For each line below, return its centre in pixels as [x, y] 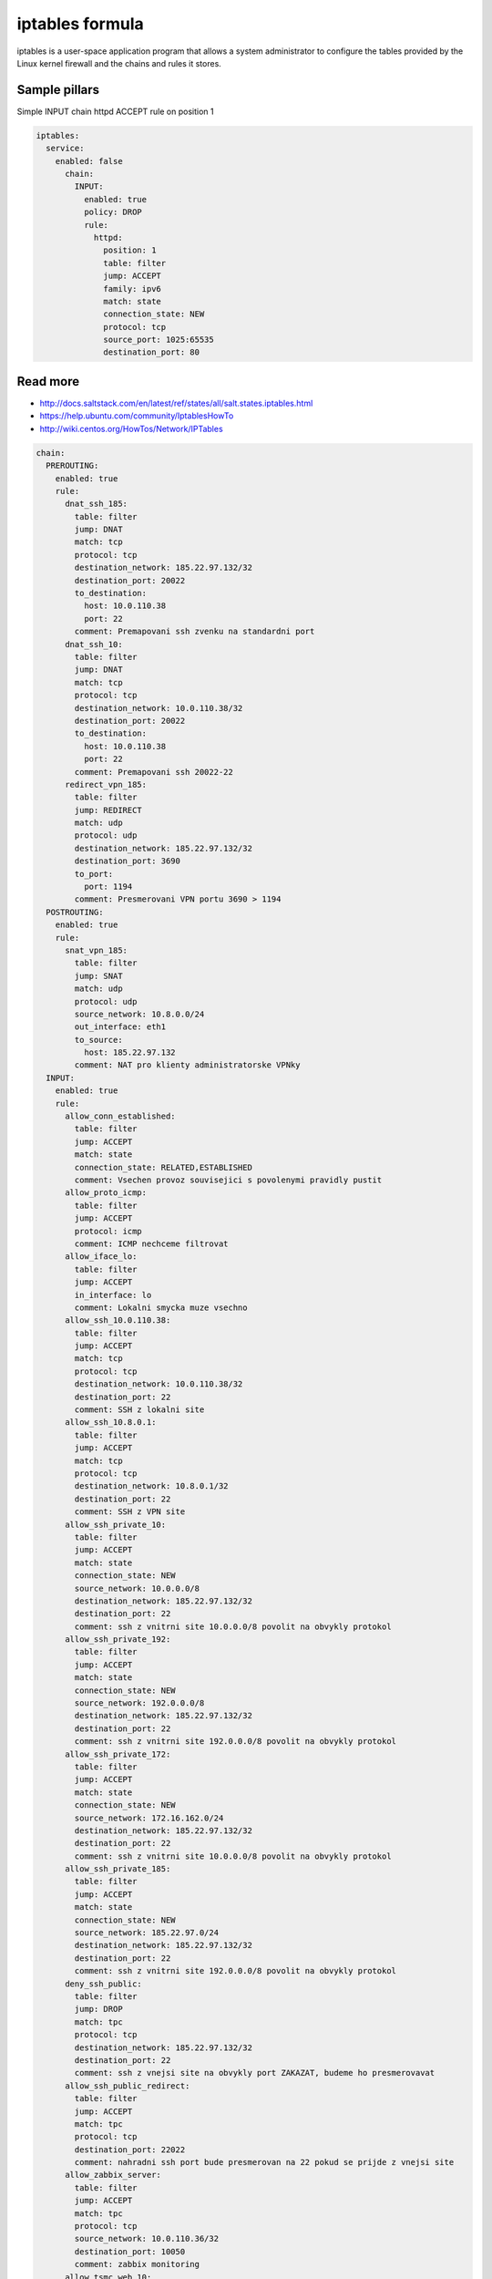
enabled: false [89, 161]
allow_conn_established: [121, 1116]
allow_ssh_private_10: [116, 1524]
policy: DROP [113, 212]
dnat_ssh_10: [94, 644]
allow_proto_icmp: [106, 1193]
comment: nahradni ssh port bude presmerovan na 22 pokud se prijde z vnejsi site [264, 2162]
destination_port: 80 [152, 352]
